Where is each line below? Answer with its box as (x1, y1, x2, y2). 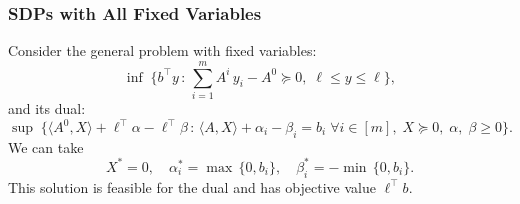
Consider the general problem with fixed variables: (8, 40, 317, 61)
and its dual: (8, 97, 86, 118)
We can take (8, 136, 84, 157)
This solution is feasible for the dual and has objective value (8, 176, 376, 197)
